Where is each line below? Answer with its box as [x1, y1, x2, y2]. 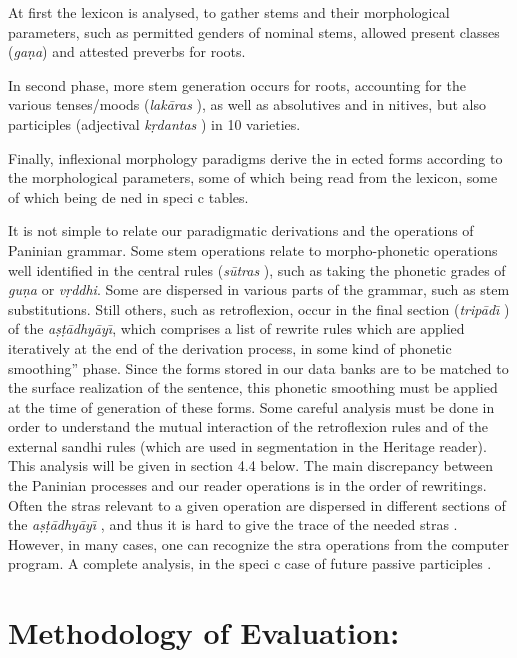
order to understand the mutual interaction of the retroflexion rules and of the [8, 416, 488, 437]
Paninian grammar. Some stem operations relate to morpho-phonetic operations [8, 239, 498, 260]
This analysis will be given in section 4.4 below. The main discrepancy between [8, 455, 493, 476]
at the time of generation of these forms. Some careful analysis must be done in [8, 396, 495, 417]
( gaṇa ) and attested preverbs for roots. [8, 41, 246, 62]
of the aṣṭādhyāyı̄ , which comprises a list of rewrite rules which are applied [8, 318, 465, 339]
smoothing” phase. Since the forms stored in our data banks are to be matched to [8, 357, 509, 378]
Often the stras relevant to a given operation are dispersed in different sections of [8, 494, 506, 515]
